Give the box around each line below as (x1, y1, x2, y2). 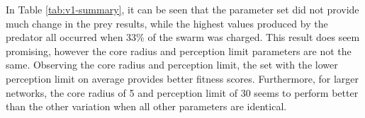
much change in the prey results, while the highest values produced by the (6, 16, 328, 30)
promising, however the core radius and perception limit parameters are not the (6, 43, 352, 58)
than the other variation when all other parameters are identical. (6, 99, 287, 114)
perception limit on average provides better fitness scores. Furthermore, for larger (6, 71, 359, 85)
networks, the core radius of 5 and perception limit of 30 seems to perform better (6, 85, 359, 100)
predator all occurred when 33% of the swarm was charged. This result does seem (6, 30, 360, 45)
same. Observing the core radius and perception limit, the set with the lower (6, 57, 338, 72)
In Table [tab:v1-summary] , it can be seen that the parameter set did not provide (6, 2, 359, 16)
